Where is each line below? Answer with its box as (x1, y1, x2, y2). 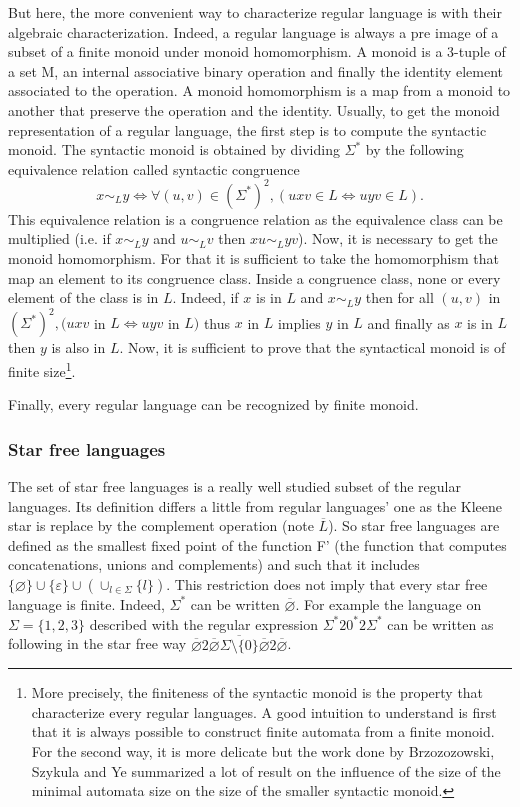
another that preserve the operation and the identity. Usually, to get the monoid (8, 99, 500, 120)
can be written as (387, 613, 494, 634)
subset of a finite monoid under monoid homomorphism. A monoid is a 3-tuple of (8, 41, 506, 62)
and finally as (367, 312, 450, 333)
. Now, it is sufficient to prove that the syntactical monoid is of (119, 337, 506, 358)
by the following (365, 139, 464, 160)
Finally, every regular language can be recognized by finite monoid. (8, 394, 419, 415)
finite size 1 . (8, 357, 76, 381)
